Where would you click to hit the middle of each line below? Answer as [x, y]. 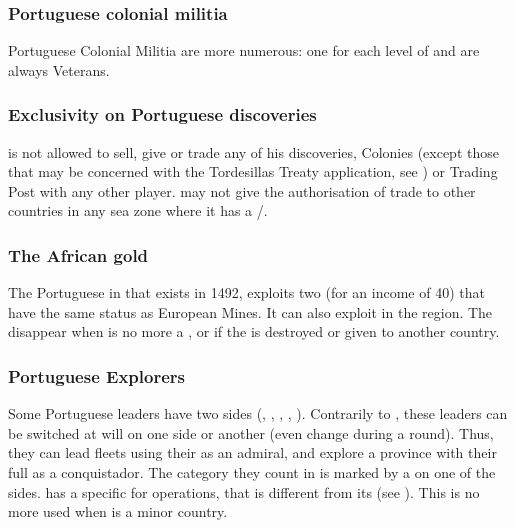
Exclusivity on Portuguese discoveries [162, 114]
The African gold [78, 254]
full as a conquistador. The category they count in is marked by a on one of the [252, 472]
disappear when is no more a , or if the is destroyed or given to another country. [254, 331]
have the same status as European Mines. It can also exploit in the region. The [250, 311]
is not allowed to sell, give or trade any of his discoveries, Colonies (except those [253, 151]
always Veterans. [59, 69]
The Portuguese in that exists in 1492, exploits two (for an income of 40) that [246, 292]
